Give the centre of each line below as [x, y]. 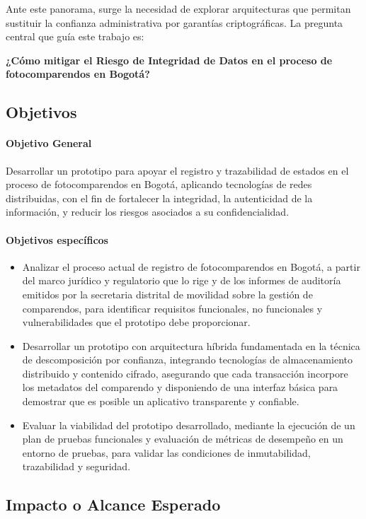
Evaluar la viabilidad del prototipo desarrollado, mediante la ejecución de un [189, 425]
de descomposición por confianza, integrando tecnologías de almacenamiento [187, 360]
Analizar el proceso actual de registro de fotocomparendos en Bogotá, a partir [191, 266]
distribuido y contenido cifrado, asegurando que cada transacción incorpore [185, 373]
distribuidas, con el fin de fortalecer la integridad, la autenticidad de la [159, 198]
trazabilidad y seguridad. [76, 466]
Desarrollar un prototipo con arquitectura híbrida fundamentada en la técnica [191, 345]
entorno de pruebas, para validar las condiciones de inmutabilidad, [166, 452]
